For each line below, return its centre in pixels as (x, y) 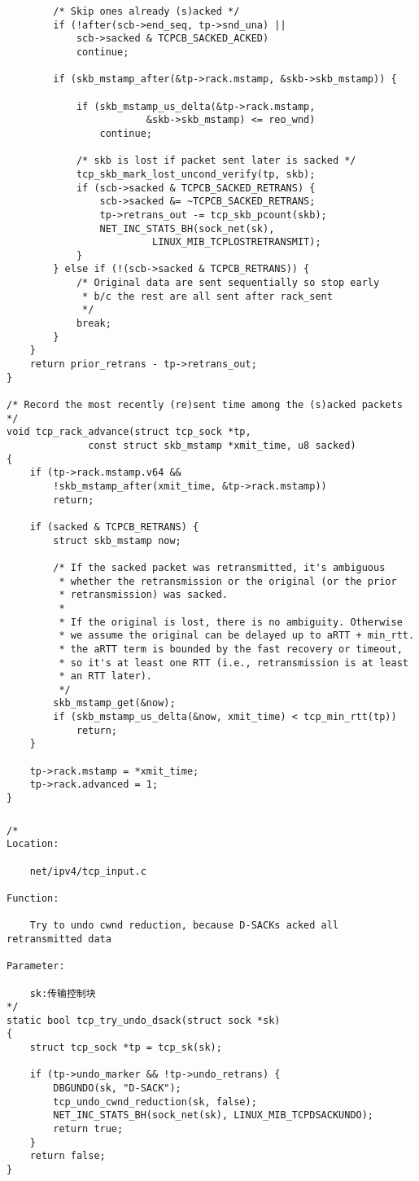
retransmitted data (59, 939)
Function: (33, 898)
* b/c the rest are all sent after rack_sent (207, 296)
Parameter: (36, 966)
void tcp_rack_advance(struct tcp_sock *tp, (129, 432)
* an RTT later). (105, 676)
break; (94, 324)
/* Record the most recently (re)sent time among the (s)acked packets (205, 405)
